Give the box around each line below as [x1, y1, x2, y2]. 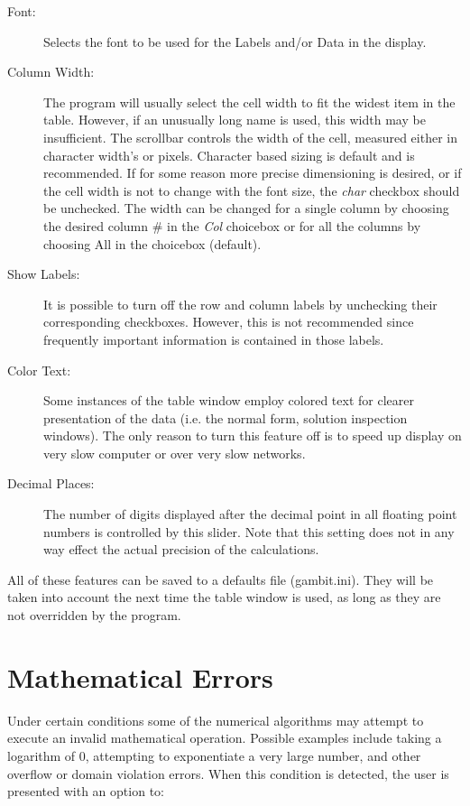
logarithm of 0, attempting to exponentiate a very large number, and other [7, 746, 421, 764]
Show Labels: [7, 264, 80, 283]
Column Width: [7, 62, 95, 81]
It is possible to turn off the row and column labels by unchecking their [43, 294, 438, 313]
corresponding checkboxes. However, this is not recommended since [43, 312, 414, 331]
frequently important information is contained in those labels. [43, 329, 384, 348]
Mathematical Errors [7, 658, 273, 695]
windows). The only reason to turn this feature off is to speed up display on [43, 426, 462, 445]
